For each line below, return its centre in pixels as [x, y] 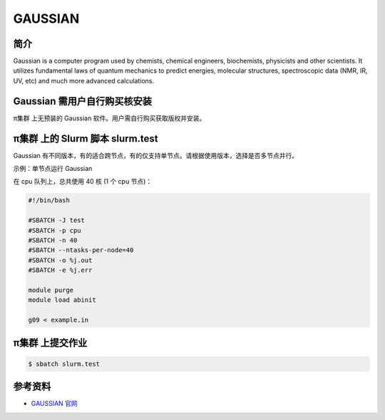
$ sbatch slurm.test [64, 364]
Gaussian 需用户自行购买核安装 [83, 101]
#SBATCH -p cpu [55, 230]
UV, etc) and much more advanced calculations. [84, 80]
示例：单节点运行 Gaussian [53, 169]
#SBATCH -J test [57, 220]
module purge [51, 290]
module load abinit [62, 300]
